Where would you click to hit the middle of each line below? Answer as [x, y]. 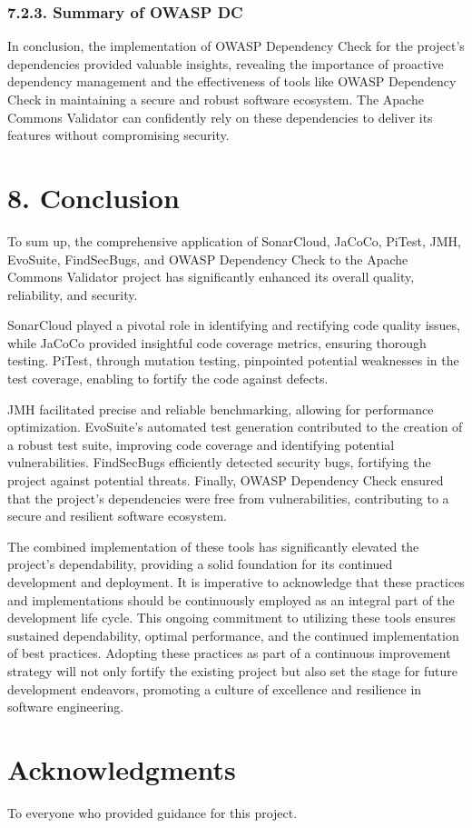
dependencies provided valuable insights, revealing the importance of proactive [226, 63]
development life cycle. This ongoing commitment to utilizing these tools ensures [231, 618]
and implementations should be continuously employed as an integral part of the [231, 599]
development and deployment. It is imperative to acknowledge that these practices [236, 582]
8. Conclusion [93, 197]
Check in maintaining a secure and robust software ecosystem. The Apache [216, 99]
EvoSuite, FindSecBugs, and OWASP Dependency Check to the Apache [208, 259]
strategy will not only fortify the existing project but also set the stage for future [233, 670]
